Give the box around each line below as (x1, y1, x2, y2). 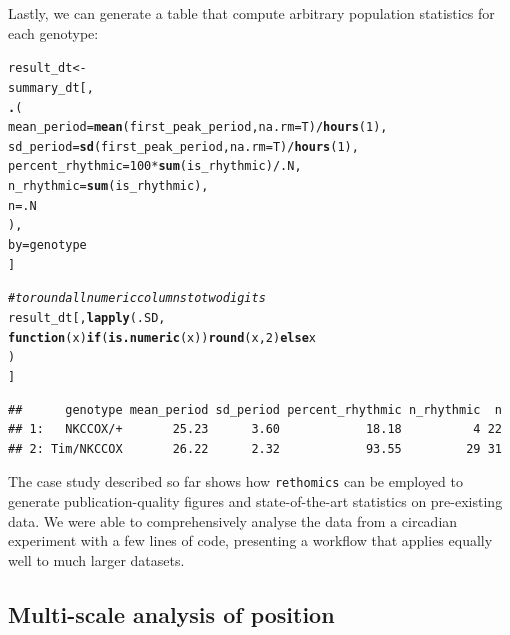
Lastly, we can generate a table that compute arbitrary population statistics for (8, 3, 495, 23)
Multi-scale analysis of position (8, 598, 335, 629)
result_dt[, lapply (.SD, (8, 311, 166, 326)
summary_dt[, (8, 80, 94, 95)
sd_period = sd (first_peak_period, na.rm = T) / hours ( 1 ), (8, 139, 359, 154)
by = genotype (8, 238, 87, 253)
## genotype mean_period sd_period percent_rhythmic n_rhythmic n (8, 402, 502, 417)
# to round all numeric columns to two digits (8, 291, 266, 306)
